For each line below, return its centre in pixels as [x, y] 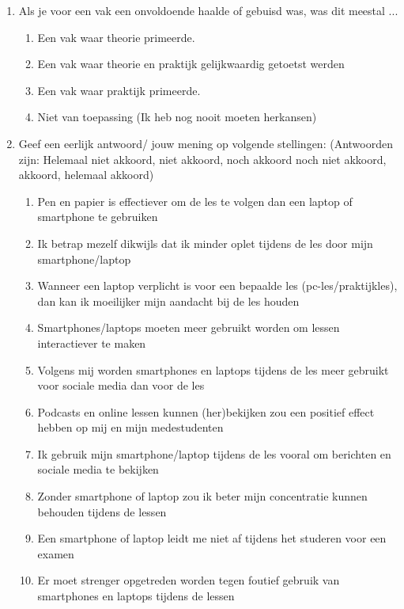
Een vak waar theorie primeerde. [116, 37]
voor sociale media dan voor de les [121, 385]
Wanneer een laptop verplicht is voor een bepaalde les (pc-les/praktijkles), [217, 285]
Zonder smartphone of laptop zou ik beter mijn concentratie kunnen [202, 496]
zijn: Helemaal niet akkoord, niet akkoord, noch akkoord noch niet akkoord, [202, 159]
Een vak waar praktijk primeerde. [119, 90]
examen [56, 553]
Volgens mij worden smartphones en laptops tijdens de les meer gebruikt [213, 369]
